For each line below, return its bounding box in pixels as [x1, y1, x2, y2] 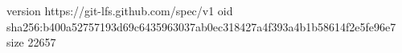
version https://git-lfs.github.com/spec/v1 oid [6, 2, 233, 18]
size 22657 [6, 34, 56, 51]
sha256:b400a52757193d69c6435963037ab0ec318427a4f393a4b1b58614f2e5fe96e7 [6, 18, 396, 35]
